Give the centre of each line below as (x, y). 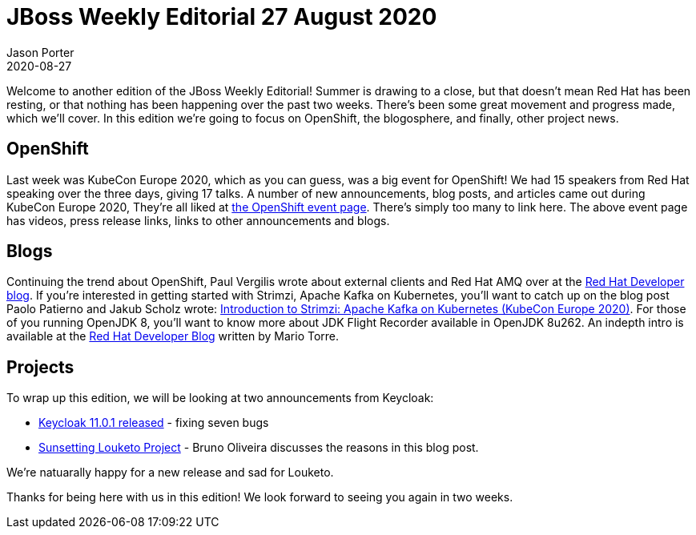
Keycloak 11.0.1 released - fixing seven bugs (154, 423)
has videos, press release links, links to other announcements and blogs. (198, 220)
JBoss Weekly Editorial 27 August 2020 (222, 17)
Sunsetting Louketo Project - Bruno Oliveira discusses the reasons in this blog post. (259, 448)
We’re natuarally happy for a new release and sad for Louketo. (170, 473)
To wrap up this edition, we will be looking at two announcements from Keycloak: (220, 398)
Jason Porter (40, 52)
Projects (40, 367)
